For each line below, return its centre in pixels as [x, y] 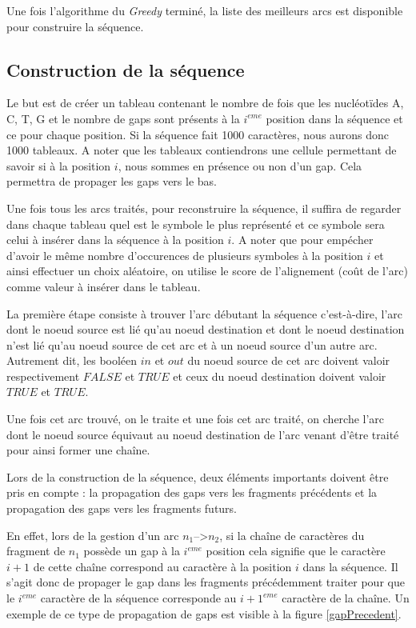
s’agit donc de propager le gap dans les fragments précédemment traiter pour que [206, 582]
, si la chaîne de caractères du [292, 535]
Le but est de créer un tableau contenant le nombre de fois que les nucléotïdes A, [205, 103]
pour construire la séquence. [75, 26]
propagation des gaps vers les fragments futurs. [122, 508]
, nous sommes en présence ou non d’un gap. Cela [240, 165]
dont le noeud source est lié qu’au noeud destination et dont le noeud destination [206, 329]
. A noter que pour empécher [302, 240]
